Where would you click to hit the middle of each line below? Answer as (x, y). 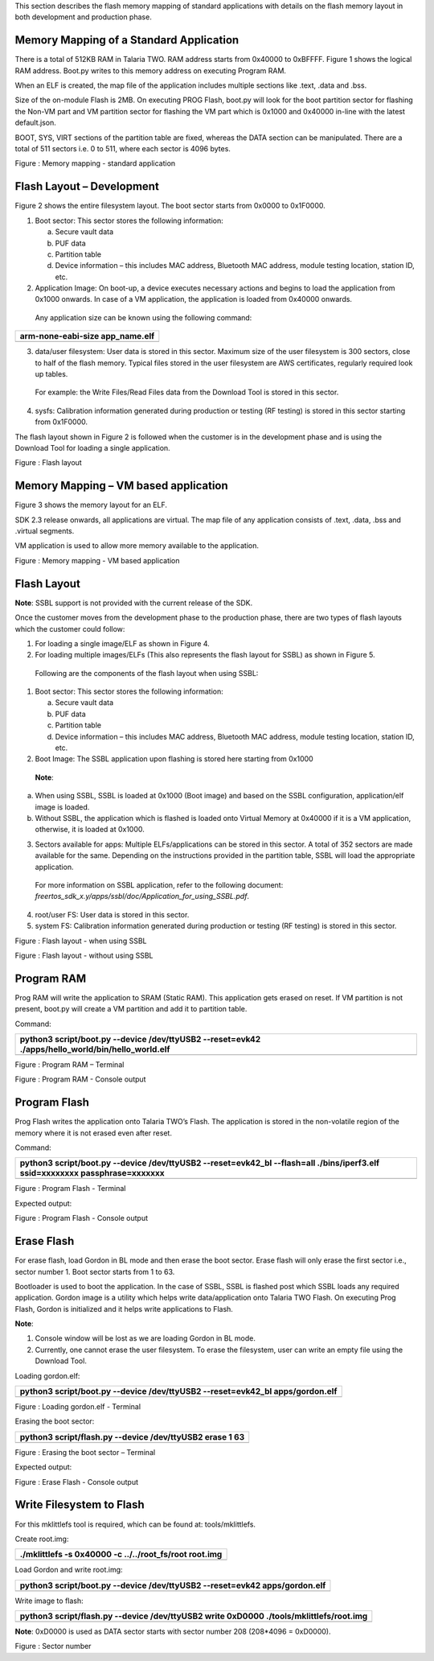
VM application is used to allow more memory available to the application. (137, 546)
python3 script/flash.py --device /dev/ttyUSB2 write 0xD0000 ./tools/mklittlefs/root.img (194, 1616)
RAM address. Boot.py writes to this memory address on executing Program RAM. (151, 70)
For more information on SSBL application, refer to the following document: (159, 884)
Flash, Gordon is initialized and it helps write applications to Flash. (124, 1309)
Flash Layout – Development (87, 186)
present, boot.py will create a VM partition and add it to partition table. (131, 1009)
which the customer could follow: (70, 629)
